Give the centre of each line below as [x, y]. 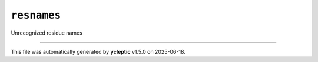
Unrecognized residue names [47, 33]
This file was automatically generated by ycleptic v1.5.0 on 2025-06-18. [98, 51]
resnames [36, 15]
